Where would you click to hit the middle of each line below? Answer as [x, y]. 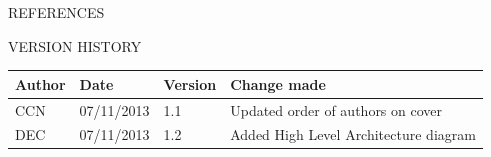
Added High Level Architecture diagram [353, 134]
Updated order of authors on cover [336, 109]
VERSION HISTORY [75, 45]
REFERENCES [56, 12]
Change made [278, 83]
